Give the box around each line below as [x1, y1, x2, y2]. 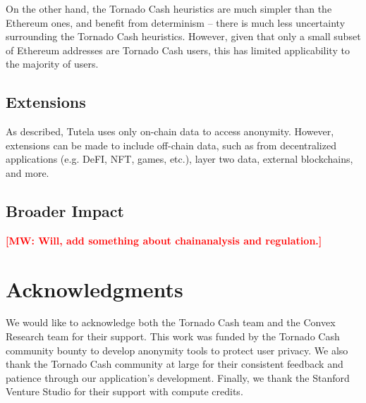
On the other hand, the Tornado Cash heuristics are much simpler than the [6, 1, 332, 15]
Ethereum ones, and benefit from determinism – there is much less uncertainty [6, 15, 346, 30]
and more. [6, 165, 49, 180]
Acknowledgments [6, 274, 183, 303]
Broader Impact [6, 199, 124, 221]
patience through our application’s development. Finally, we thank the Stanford [6, 370, 350, 385]
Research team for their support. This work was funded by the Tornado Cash [6, 329, 340, 344]
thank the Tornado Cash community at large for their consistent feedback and [6, 356, 343, 371]
